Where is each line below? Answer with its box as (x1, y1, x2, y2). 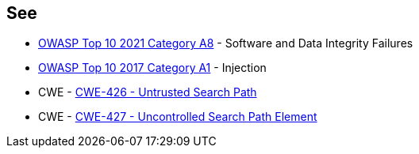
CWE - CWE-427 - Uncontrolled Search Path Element (38, 110, 317, 124)
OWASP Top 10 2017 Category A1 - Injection (38, 61, 267, 75)
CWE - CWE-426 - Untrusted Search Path (38, 85, 257, 100)
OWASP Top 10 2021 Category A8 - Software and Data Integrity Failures (38, 36, 413, 51)
